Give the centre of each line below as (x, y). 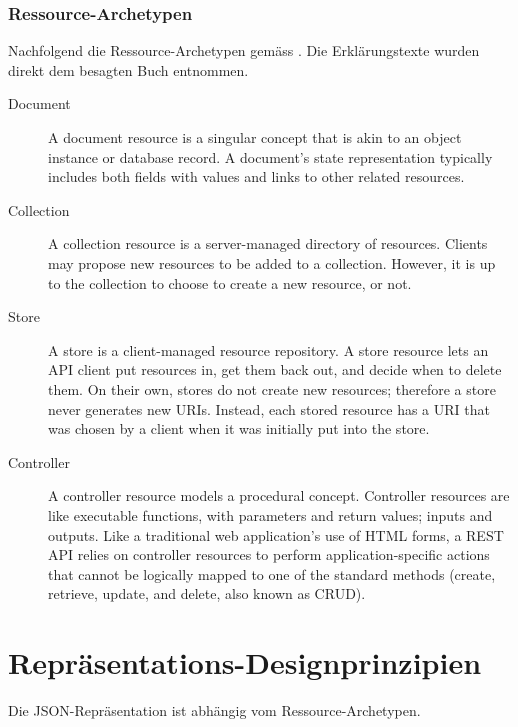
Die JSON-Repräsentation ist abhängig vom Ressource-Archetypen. (214, 710)
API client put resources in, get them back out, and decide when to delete (275, 369)
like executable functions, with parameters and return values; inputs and (270, 514)
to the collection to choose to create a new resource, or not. (230, 282)
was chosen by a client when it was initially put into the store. (239, 428)
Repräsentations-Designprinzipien (245, 662)
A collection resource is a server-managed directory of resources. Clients (268, 243)
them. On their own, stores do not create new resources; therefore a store (272, 388)
